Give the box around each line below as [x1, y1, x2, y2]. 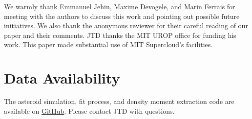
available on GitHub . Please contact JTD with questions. [4, 105, 175, 116]
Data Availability [4, 68, 120, 88]
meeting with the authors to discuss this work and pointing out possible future [4, 11, 240, 21]
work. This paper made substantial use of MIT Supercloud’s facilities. [4, 39, 213, 50]
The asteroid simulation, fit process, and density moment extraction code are [4, 96, 234, 106]
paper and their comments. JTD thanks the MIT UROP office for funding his [4, 30, 236, 40]
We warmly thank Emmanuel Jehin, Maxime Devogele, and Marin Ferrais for [4, 1, 235, 11]
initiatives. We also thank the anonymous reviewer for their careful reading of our [4, 20, 248, 31]
